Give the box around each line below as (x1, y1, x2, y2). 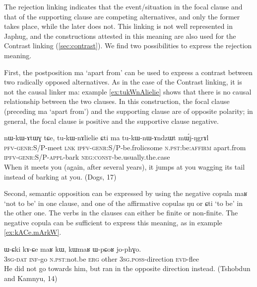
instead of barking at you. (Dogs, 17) (4, 171, 117, 182)
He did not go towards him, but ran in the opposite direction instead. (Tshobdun (4, 263, 251, 274)
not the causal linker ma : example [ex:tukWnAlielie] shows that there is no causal (4, 86, 252, 96)
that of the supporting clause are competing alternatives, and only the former (4, 11, 240, 21)
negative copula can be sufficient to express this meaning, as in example (4, 217, 222, 227)
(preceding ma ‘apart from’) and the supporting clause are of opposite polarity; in (4, 105, 253, 116)
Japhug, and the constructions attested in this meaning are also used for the (4, 30, 236, 41)
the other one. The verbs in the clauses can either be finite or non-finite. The (4, 207, 238, 218)
